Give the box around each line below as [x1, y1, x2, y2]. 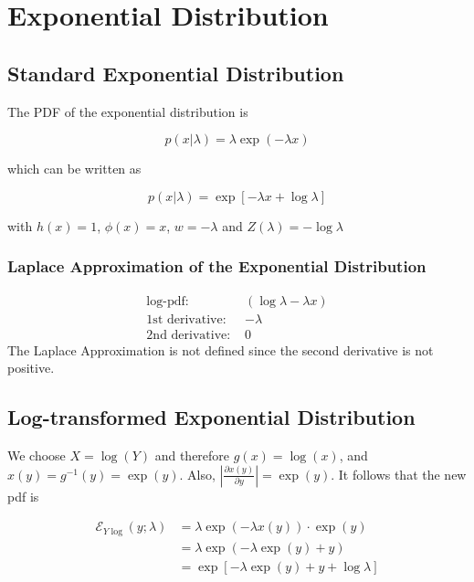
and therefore [154, 446, 230, 465]
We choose [7, 446, 66, 465]
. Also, [179, 464, 216, 483]
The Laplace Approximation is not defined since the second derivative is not [7, 340, 434, 359]
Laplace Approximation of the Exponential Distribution [7, 255, 427, 278]
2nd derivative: [146, 328, 231, 342]
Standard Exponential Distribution [7, 58, 344, 87]
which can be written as [7, 159, 142, 178]
